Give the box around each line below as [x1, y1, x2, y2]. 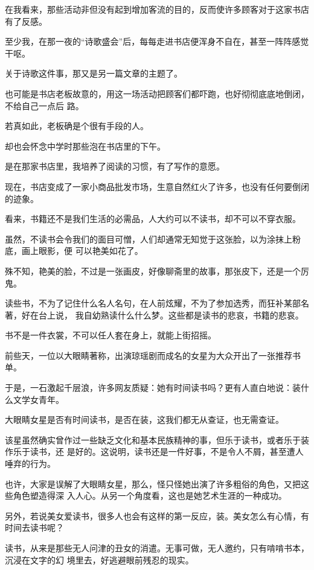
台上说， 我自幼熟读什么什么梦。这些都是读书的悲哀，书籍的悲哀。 [38, 308, 304, 321]
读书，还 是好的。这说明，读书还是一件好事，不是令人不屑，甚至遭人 [30, 445, 304, 458]
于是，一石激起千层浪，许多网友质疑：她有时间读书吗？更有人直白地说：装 [5, 381, 301, 394]
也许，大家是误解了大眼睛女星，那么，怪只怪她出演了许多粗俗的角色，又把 [5, 477, 301, 490]
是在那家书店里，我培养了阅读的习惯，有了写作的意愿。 [5, 160, 225, 173]
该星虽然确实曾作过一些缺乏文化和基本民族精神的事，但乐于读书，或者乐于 [5, 433, 301, 446]
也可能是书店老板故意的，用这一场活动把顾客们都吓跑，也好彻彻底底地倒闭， [5, 87, 309, 100]
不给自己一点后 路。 [5, 99, 84, 112]
